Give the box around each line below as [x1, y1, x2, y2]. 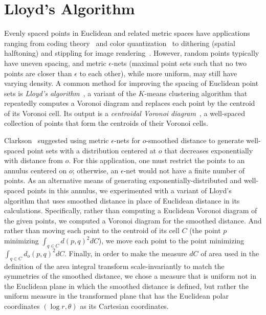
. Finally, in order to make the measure [64, 247, 187, 258]
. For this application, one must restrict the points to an [69, 155, 245, 166]
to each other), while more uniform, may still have [79, 67, 237, 78]
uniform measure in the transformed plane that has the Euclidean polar [4, 290, 229, 301]
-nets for [114, 135, 140, 146]
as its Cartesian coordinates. [80, 300, 169, 311]
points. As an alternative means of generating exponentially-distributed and [4, 175, 242, 186]
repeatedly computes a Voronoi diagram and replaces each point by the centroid [4, 98, 255, 108]
